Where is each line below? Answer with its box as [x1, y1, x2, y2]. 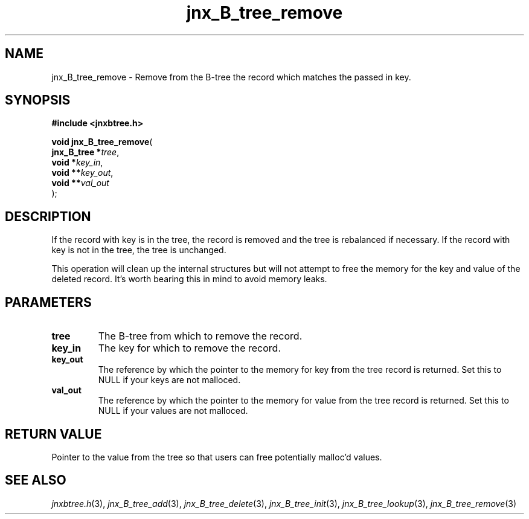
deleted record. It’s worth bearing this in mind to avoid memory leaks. [51, 274, 327, 285]
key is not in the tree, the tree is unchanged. [51, 245, 226, 256]
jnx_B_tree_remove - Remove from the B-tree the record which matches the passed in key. [51, 71, 411, 82]
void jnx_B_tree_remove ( [51, 137, 153, 147]
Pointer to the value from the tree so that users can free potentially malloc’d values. [51, 451, 382, 462]
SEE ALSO [5, 472, 66, 488]
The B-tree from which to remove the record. [98, 330, 303, 343]
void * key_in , [51, 157, 103, 168]
